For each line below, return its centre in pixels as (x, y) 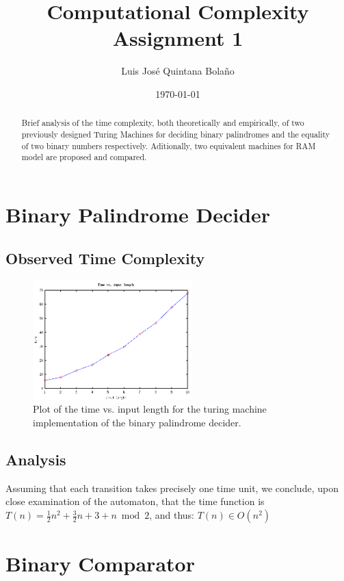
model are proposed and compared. (84, 157)
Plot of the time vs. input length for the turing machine (150, 409)
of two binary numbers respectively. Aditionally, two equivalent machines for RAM (169, 145)
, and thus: (172, 515)
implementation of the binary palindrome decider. (137, 423)
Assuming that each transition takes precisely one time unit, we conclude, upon (172, 488)
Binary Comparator (100, 564)
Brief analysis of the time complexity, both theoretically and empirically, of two (163, 123)
